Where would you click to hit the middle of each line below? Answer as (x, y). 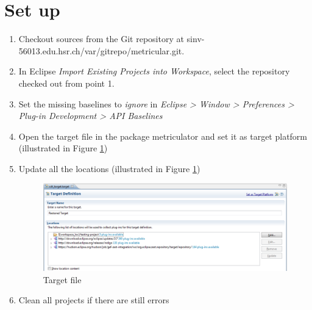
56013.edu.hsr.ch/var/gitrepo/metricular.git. (101, 50)
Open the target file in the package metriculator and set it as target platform (163, 136)
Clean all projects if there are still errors (94, 300)
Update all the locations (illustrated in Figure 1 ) (109, 168)
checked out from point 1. (66, 83)
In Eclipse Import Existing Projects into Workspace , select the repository (154, 71)
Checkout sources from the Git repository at (101, 39)
